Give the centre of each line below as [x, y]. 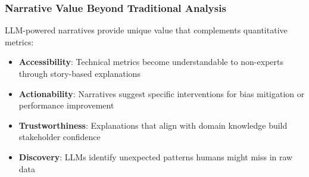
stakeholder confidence [60, 137]
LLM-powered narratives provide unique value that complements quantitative [146, 30]
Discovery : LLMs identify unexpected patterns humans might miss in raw [156, 156]
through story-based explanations [79, 73]
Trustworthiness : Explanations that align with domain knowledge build [153, 125]
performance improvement [66, 105]
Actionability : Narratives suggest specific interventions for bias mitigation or [162, 93]
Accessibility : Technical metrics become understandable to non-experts [151, 62]
